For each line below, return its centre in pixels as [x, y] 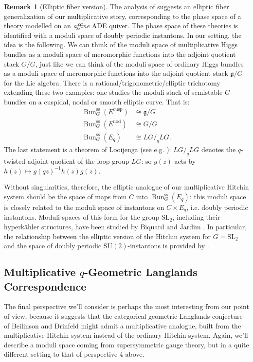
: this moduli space [218, 196]
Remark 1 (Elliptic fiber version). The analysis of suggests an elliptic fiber [117, 6]
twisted [15, 161]
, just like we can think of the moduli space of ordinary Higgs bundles [139, 63]
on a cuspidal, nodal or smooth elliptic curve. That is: [109, 101]
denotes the [219, 149]
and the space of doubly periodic [53, 246]
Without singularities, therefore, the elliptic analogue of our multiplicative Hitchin [126, 187]
